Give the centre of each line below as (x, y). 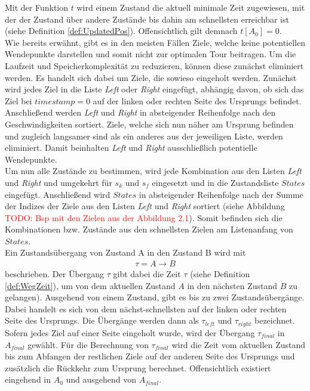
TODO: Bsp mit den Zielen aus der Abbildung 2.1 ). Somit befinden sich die (144, 217)
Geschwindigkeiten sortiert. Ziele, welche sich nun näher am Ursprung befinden (149, 124)
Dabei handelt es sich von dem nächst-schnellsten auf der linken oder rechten (146, 308)
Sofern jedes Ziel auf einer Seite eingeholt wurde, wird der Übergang (130, 332)
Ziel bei (19, 100)
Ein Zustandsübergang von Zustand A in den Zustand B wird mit (125, 252)
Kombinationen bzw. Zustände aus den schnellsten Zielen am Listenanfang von (149, 229)
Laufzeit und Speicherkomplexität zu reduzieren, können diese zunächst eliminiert (154, 65)
